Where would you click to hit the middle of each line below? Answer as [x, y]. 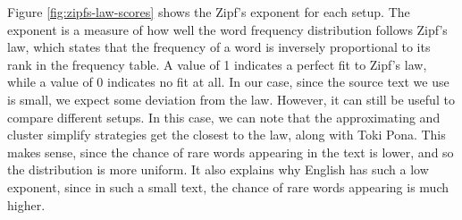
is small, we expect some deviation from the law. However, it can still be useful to [231, 99]
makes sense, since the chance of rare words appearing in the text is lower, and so [231, 152]
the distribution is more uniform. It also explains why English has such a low [218, 169]
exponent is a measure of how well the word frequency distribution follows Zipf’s [227, 29]
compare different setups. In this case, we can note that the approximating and [224, 117]
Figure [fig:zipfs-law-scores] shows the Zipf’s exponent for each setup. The [209, 12]
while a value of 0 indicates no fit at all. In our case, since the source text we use [228, 82]
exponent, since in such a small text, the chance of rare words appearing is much [228, 186]
